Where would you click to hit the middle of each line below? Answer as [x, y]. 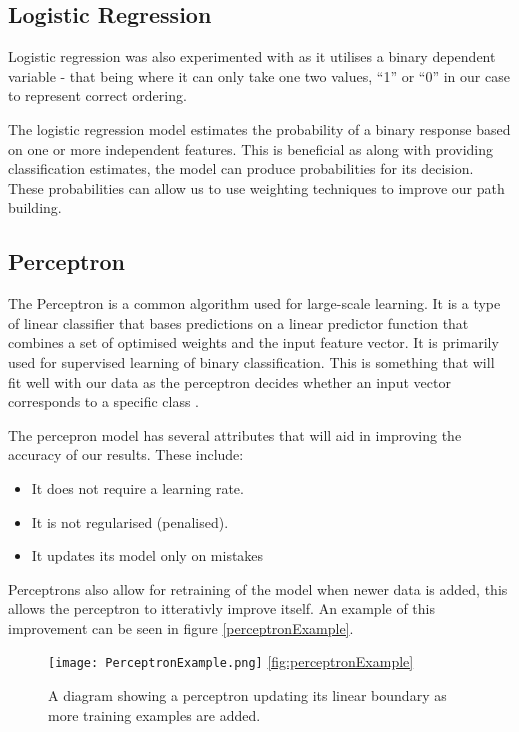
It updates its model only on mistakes [147, 555]
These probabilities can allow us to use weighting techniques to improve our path [256, 187]
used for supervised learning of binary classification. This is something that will [251, 361]
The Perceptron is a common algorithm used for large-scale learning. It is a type [254, 303]
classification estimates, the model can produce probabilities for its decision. [241, 168]
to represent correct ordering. [97, 95]
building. [35, 207]
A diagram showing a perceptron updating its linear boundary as [247, 695]
